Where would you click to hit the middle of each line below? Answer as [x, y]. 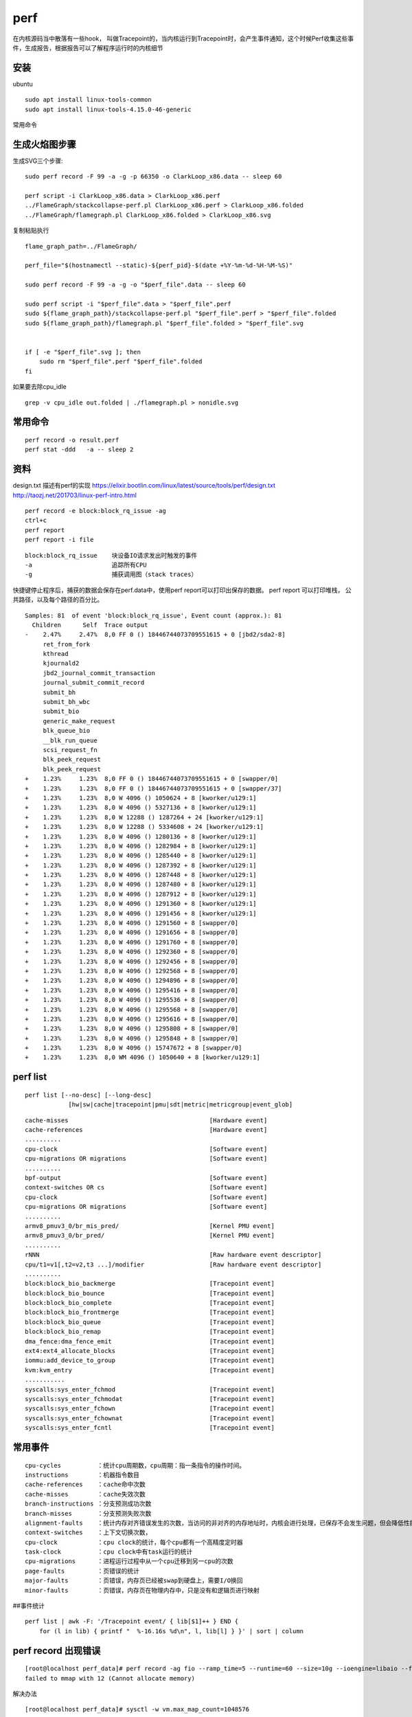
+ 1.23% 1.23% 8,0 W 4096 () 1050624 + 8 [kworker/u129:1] [141, 798]
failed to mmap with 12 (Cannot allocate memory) [110, 1678]
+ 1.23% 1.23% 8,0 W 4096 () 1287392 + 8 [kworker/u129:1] [141, 865]
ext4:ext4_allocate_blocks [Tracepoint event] [150, 1351]
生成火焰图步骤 [44, 144]
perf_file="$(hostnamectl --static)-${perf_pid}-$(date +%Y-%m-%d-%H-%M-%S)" [159, 265]
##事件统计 [28, 1606]
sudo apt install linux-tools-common [89, 100]
